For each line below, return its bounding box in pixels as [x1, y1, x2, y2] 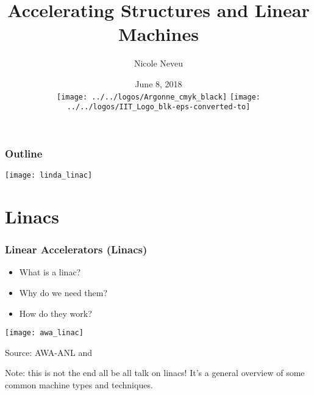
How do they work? [19, 306, 92, 319]
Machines [118, 21, 199, 46]
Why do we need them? [19, 286, 108, 299]
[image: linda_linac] [5, 171, 93, 180]
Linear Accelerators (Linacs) [5, 242, 148, 257]
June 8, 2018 [135, 77, 182, 90]
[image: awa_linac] [5, 328, 84, 338]
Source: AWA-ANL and [5, 346, 92, 358]
